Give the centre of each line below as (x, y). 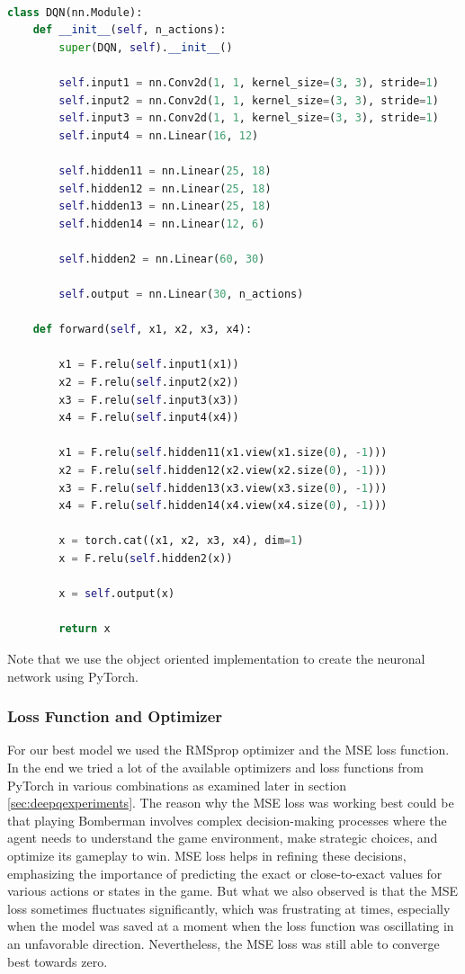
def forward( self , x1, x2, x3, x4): (143, 330)
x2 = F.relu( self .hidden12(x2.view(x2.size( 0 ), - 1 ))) (223, 471)
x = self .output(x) (117, 594)
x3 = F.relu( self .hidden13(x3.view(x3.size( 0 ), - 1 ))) (223, 488)
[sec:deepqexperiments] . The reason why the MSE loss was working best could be (231, 803)
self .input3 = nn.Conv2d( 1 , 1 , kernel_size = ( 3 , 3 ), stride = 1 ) (249, 118)
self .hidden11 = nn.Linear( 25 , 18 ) (165, 170)
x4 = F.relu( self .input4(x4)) (149, 418)
